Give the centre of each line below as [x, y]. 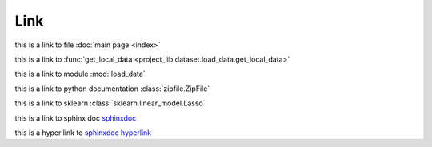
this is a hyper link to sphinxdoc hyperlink [83, 133]
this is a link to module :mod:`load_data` [80, 74]
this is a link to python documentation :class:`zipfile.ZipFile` [112, 89]
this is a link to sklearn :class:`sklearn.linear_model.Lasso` [110, 103]
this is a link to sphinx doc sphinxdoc [76, 118]
